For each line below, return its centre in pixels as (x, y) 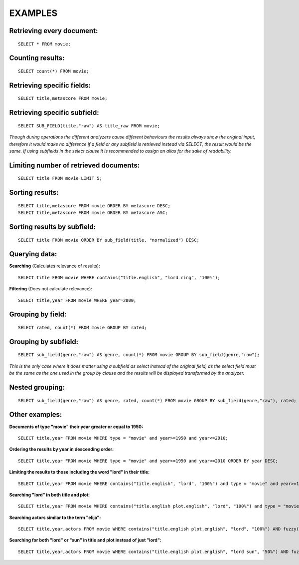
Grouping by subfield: (44, 341)
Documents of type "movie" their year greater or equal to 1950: (76, 427)
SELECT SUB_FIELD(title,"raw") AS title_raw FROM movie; (89, 126)
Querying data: (33, 254)
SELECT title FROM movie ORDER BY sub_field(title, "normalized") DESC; (109, 240)
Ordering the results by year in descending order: (62, 449)
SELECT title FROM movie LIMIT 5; (60, 178)
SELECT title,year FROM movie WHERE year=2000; (77, 300)
